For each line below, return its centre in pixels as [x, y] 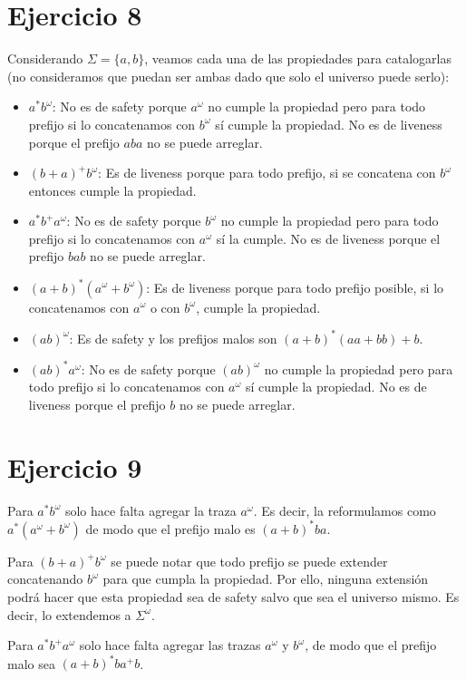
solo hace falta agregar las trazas [170, 645]
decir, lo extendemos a [69, 614]
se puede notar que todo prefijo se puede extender [249, 561]
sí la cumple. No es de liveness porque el [328, 238]
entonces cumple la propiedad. [112, 190]
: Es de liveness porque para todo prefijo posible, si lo [295, 287]
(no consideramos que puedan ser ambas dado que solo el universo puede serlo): [228, 76]
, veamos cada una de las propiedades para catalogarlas [298, 58]
